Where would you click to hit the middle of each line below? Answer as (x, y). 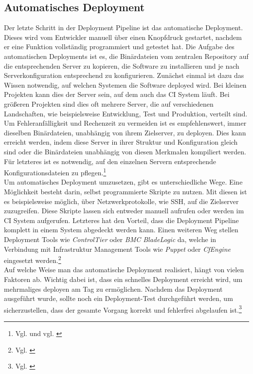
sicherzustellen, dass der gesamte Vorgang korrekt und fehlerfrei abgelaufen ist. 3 (123, 309)
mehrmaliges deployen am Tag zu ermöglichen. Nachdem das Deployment (113, 289)
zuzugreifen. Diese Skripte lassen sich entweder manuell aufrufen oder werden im (124, 211)
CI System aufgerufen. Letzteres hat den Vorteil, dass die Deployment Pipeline (121, 220)
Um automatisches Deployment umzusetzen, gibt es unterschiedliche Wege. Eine (123, 182)
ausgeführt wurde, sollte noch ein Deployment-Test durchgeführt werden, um (118, 298)
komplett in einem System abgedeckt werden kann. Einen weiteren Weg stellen (121, 230)
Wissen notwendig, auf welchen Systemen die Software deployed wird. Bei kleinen (125, 84)
